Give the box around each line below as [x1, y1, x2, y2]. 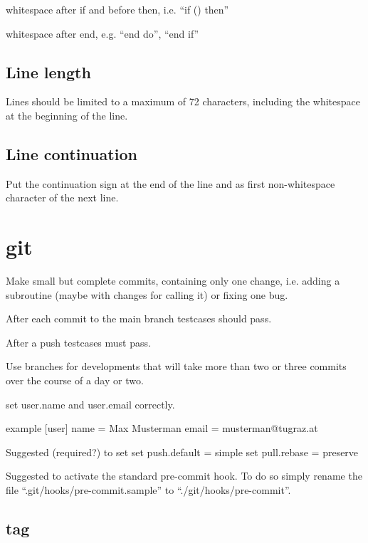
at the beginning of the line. [6, 107, 128, 122]
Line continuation [6, 142, 137, 164]
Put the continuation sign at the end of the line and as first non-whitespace [6, 176, 335, 191]
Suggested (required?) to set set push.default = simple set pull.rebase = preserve [6, 444, 359, 459]
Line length [6, 60, 91, 83]
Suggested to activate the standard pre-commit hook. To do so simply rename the [6, 468, 362, 483]
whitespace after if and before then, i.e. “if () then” [6, 2, 229, 16]
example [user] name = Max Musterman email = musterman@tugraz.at [6, 421, 318, 436]
